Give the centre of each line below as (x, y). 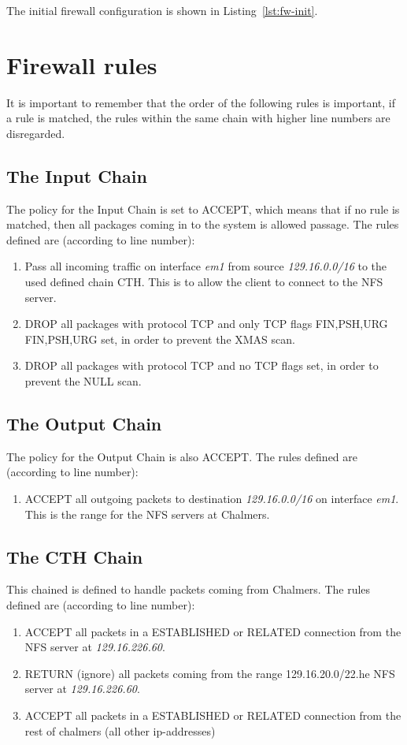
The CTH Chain (75, 556)
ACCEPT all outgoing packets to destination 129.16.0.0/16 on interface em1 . (212, 499)
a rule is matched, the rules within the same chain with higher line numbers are (198, 118)
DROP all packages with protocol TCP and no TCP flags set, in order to (202, 365)
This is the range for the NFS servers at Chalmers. (147, 514)
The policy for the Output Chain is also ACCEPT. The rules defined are (182, 456)
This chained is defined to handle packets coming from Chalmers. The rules (189, 589)
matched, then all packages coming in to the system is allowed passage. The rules (203, 224)
